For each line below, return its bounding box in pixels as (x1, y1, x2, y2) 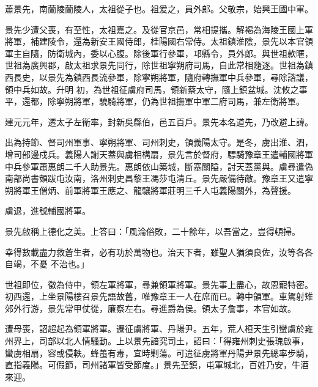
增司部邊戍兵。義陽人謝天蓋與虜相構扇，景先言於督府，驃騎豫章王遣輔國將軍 (5, 147, 313, 160)
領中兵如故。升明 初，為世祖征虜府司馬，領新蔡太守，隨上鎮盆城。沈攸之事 (5, 83, 308, 95)
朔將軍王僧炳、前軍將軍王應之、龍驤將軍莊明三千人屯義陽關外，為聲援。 (5, 183, 296, 196)
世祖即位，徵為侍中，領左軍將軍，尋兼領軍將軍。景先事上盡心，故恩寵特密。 (5, 278, 313, 290)
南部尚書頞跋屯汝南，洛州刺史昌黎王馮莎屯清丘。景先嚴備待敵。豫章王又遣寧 (5, 172, 313, 185)
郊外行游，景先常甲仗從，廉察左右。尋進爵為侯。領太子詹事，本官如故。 (5, 301, 296, 314)
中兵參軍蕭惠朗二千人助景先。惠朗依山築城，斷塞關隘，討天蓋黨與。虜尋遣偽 (5, 160, 313, 172)
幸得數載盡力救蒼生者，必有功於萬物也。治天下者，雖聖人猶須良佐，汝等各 (5, 245, 305, 258)
